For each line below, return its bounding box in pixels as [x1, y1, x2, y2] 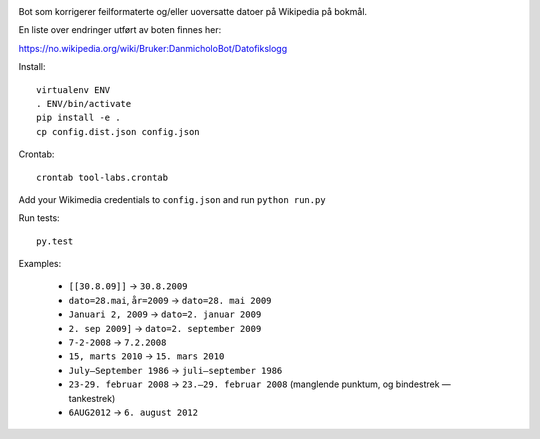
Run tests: [18, 212, 60, 224]
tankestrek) [68, 392, 116, 404]
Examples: [18, 258, 62, 270]
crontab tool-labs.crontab [36, 171, 169, 183]
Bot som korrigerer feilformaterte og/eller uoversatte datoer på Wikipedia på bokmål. [18, 6, 368, 17]
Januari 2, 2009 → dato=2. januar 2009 [68, 308, 262, 320]
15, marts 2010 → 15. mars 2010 [68, 350, 225, 362]
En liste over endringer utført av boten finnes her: [18, 24, 222, 36]
